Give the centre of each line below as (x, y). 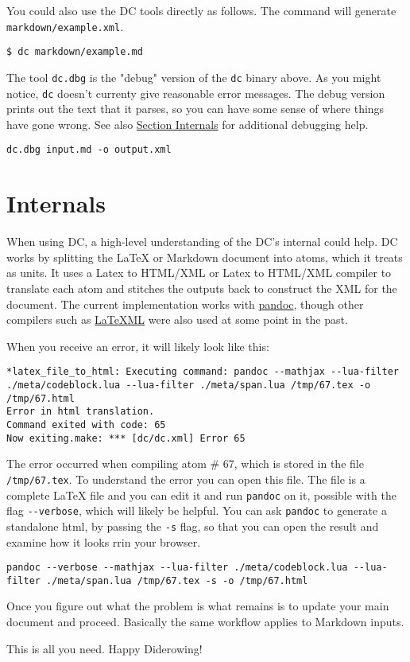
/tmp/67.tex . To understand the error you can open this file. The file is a (186, 479)
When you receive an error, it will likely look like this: (138, 346)
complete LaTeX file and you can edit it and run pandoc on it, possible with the (201, 495)
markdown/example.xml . (65, 26)
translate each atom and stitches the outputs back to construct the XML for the (202, 288)
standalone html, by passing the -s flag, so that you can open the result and (193, 526)
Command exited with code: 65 (86, 424)
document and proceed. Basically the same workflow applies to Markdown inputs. (205, 621)
